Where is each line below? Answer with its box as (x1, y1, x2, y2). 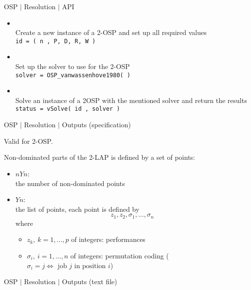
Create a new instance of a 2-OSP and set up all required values (15, 27, 207, 37)
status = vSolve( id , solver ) (15, 105, 120, 113)
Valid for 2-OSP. (4, 136, 53, 146)
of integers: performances (71, 234, 145, 244)
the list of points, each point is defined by (15, 204, 140, 214)
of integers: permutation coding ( (70, 250, 169, 260)
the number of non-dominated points (15, 178, 125, 188)
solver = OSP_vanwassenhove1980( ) (15, 71, 131, 79)
